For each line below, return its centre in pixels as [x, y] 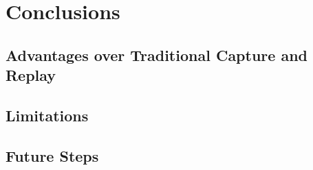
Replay [31, 75]
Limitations [47, 115]
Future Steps [52, 155]
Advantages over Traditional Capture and [156, 54]
